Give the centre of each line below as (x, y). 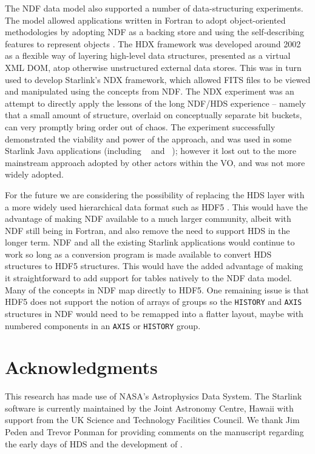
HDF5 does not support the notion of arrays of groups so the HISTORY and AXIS (154, 302)
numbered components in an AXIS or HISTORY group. (103, 325)
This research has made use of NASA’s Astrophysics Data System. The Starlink (154, 396)
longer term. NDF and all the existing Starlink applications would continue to (150, 242)
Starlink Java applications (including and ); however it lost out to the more (151, 151)
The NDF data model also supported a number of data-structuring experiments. (154, 8)
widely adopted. (34, 174)
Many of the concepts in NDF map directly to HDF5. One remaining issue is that (157, 289)
